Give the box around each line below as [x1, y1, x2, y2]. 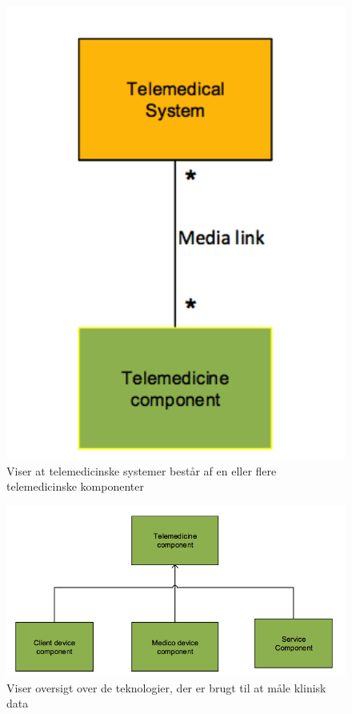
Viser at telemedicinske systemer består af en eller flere [6, 462, 277, 479]
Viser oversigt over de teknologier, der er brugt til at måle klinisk [6, 679, 326, 696]
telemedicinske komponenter [6, 478, 144, 495]
